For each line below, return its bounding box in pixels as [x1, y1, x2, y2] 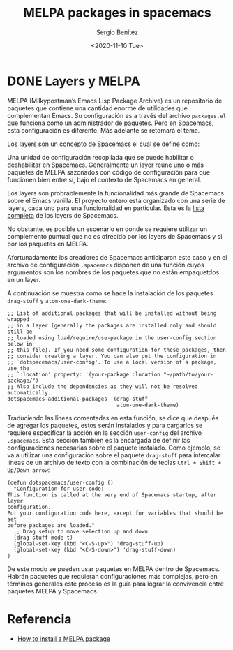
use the [7, 364, 30, 371]
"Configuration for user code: [13, 485, 105, 492]
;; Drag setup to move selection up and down [13, 528, 149, 535]
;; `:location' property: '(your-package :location [7, 371, 160, 378]
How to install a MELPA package [17, 634, 110, 643]
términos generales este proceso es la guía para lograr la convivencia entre [7, 579, 225, 588]
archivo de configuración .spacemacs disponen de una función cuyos [7, 260, 204, 269]
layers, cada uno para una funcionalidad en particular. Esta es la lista [7, 204, 204, 212]
